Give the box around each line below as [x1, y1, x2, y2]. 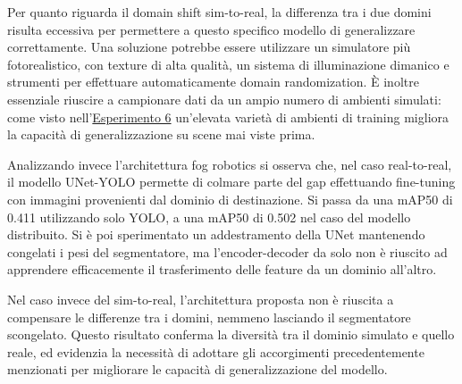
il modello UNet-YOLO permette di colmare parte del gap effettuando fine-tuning [7, 172, 456, 191]
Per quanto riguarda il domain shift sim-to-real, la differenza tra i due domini [7, 3, 432, 21]
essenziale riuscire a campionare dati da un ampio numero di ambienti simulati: [7, 89, 441, 108]
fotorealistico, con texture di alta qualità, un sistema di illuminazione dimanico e [7, 54, 449, 73]
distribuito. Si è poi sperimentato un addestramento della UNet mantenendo [7, 225, 425, 244]
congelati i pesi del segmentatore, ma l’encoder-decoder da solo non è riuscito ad [7, 242, 448, 261]
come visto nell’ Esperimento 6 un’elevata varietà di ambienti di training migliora [7, 107, 449, 126]
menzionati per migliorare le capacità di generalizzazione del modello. [7, 360, 388, 379]
